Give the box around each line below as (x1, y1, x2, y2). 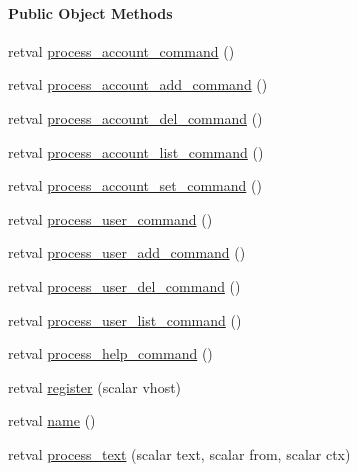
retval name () (8, 410, 96, 431)
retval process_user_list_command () (8, 309, 242, 330)
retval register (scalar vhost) (8, 376, 182, 397)
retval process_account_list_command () (8, 141, 264, 162)
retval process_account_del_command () (8, 107, 263, 128)
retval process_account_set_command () (8, 175, 262, 196)
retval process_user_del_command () (8, 275, 241, 296)
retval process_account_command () (8, 40, 235, 61)
